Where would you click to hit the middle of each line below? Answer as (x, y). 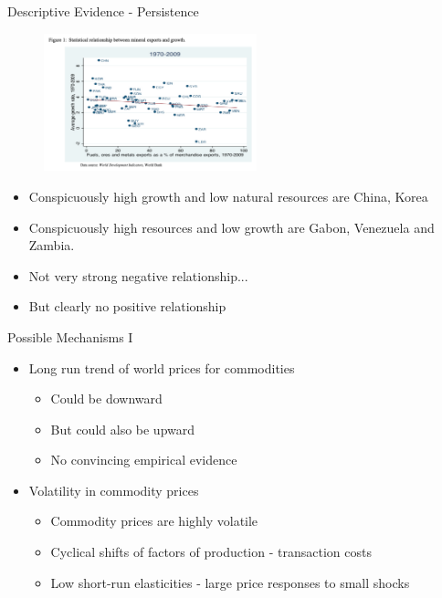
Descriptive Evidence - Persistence (103, 11)
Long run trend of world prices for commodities (162, 367)
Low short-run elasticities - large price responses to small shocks (230, 582)
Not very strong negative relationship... (138, 275)
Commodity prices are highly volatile (154, 521)
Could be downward (106, 399)
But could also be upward (123, 429)
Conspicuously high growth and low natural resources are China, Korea (228, 196)
